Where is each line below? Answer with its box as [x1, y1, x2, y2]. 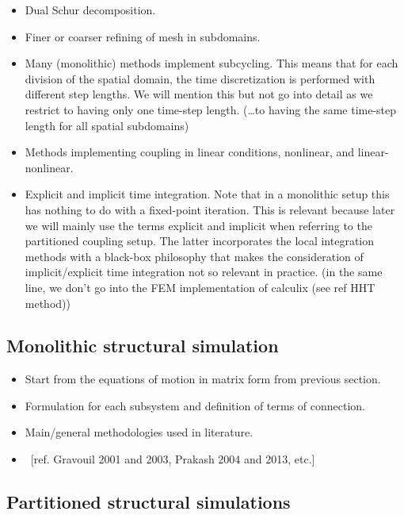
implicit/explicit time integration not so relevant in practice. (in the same [25, 263, 383, 280]
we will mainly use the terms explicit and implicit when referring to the [25, 217, 372, 233]
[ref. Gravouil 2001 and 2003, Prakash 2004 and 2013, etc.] [30, 451, 315, 467]
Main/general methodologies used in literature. [25, 424, 253, 440]
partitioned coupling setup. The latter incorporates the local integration [25, 233, 375, 249]
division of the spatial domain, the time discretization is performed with [25, 70, 375, 86]
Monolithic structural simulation [6, 333, 279, 358]
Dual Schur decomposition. [25, 2, 156, 17]
